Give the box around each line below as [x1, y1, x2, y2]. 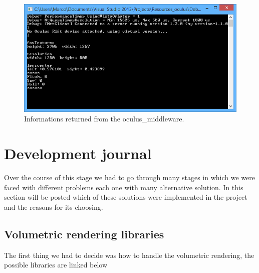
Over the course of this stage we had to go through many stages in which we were [4, 172, 255, 183]
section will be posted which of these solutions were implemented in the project [4, 192, 247, 202]
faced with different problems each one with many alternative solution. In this [4, 182, 243, 192]
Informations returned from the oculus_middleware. [24, 113, 184, 124]
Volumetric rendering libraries [4, 226, 164, 241]
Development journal [4, 143, 152, 164]
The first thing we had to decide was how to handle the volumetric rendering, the [4, 249, 254, 260]
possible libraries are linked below [4, 259, 108, 270]
